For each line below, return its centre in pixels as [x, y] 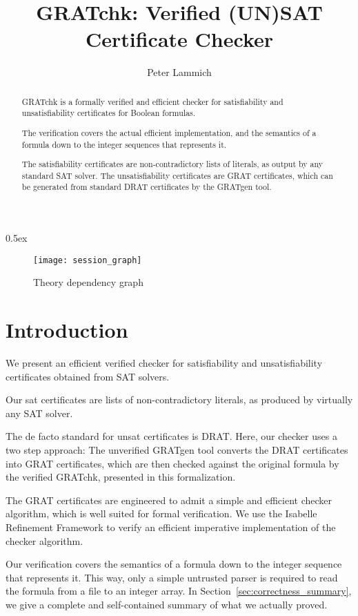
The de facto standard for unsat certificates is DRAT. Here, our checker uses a [171, 436]
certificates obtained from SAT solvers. [88, 376]
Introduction [67, 330]
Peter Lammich [179, 72]
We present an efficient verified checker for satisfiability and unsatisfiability [164, 363]
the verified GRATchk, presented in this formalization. [121, 477]
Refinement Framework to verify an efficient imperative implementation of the [171, 527]
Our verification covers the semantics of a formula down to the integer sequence [174, 564]
